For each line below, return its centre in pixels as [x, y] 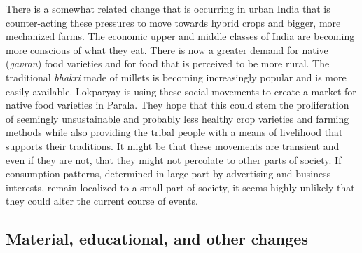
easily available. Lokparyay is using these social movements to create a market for [181, 91]
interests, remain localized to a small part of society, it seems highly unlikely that [180, 187]
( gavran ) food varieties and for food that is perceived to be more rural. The [168, 63]
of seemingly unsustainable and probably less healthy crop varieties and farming [177, 118]
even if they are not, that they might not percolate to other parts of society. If [174, 159]
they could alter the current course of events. [102, 201]
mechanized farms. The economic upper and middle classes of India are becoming [180, 36]
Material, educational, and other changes [157, 239]
